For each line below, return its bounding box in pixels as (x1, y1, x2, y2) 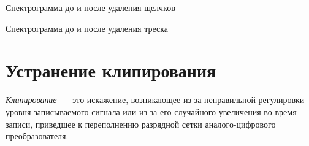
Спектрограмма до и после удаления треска (6, 21, 168, 34)
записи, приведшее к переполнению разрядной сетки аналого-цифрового (6, 117, 276, 130)
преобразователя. (6, 129, 69, 142)
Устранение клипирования (6, 58, 216, 83)
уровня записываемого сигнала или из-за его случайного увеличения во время (6, 105, 297, 118)
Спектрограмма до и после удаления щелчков (6, 1, 175, 13)
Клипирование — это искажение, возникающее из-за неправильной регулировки (6, 93, 305, 106)
